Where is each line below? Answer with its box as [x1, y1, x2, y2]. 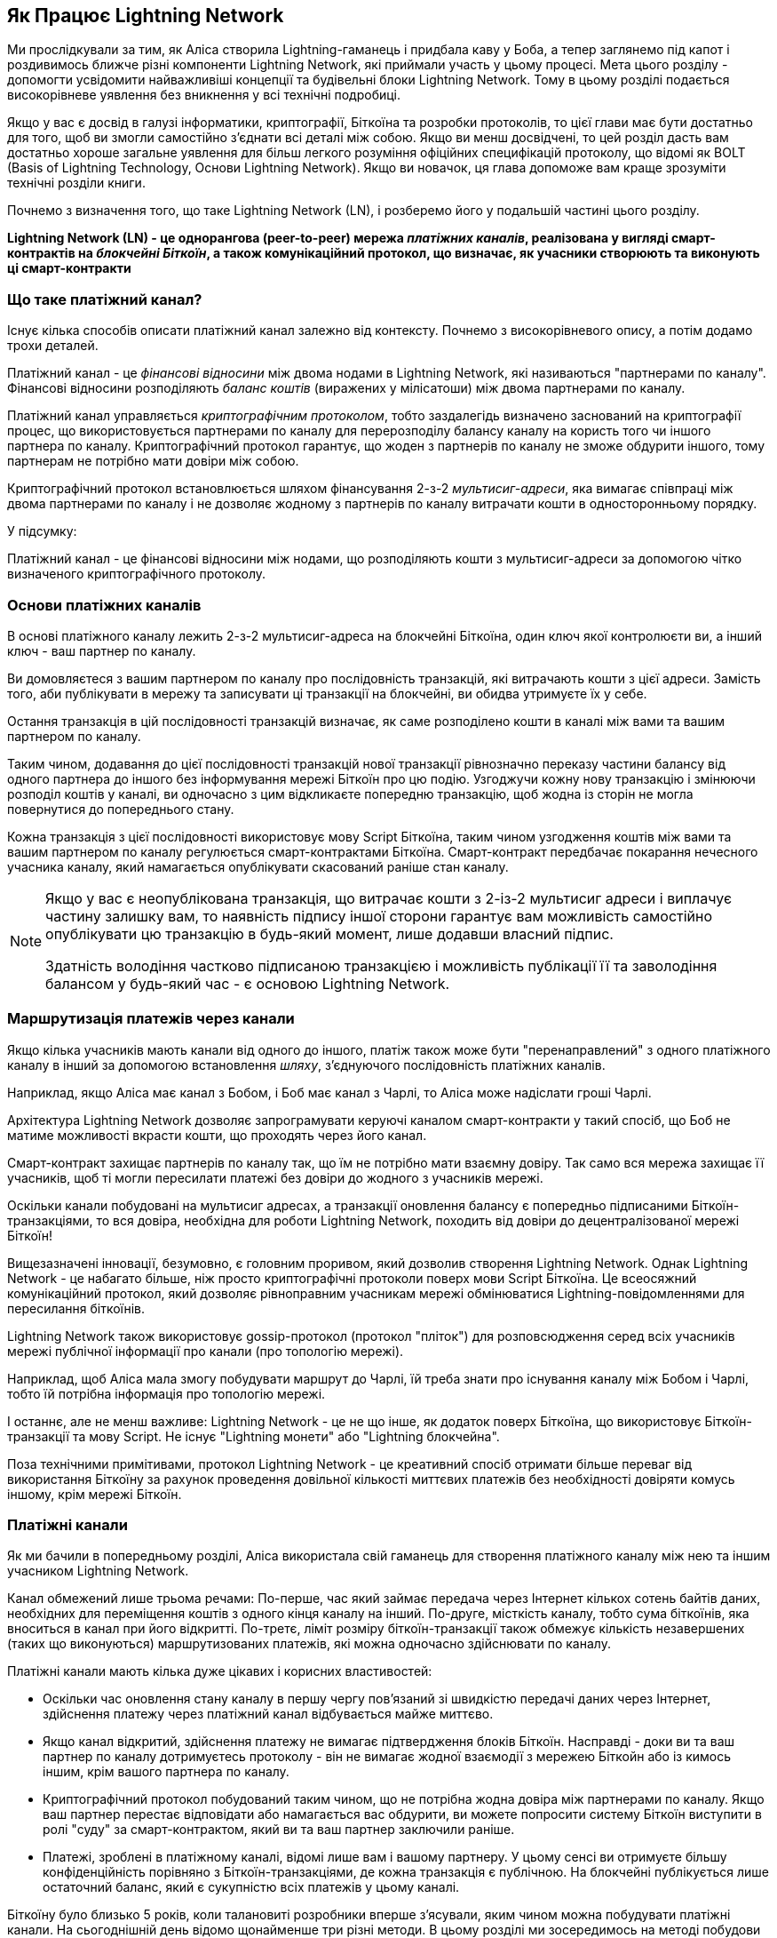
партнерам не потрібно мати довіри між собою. [7, 453, 299, 469]
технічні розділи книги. [7, 175, 146, 191]
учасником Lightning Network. [7, 1563, 189, 1579]
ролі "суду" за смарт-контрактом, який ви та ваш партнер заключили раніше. [43, 1822, 515, 1838]
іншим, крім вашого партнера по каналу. [43, 1764, 289, 1780]
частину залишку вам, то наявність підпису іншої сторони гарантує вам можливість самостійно [45, 906, 712, 925]
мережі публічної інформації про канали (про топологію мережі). [7, 1343, 404, 1359]
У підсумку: [7, 523, 77, 539]
